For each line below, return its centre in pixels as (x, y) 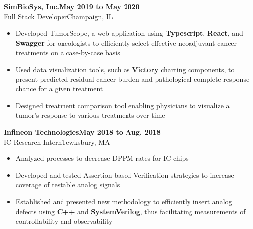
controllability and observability (64, 221)
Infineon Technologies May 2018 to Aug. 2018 (82, 131)
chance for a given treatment (59, 89)
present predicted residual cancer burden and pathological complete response (132, 79)
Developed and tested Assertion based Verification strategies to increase (125, 175)
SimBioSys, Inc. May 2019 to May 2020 (72, 6)
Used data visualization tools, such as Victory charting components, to (125, 69)
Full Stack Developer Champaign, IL (59, 16)
